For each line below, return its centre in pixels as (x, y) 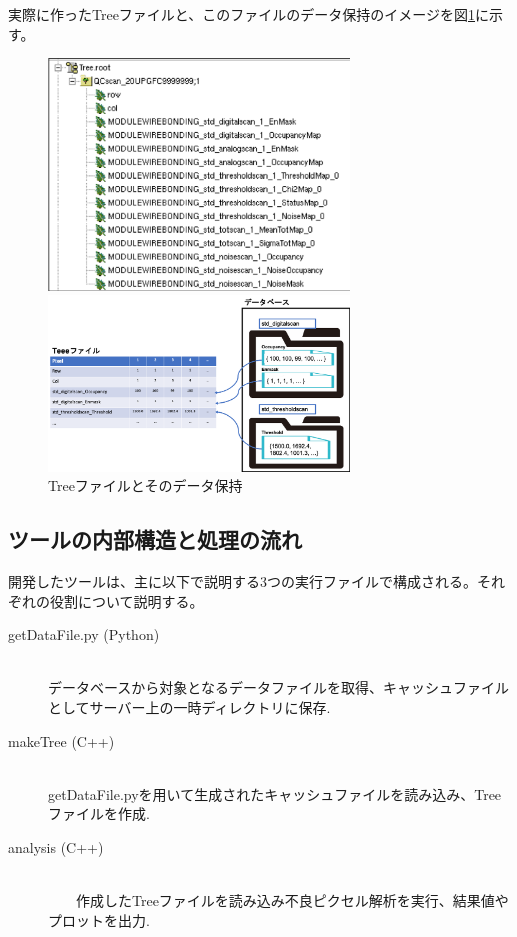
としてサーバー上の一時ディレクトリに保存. (189, 707)
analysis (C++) (56, 846)
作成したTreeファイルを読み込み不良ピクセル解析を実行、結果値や (292, 900)
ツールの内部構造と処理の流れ (155, 539)
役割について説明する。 (126, 600)
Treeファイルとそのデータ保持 (145, 485)
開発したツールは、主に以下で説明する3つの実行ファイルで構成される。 (242, 581)
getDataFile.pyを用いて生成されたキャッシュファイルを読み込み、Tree (275, 793)
